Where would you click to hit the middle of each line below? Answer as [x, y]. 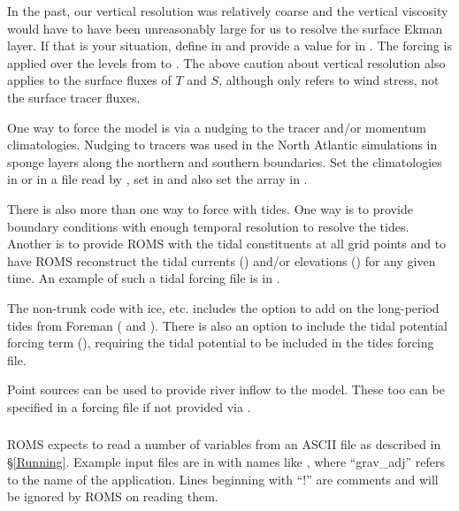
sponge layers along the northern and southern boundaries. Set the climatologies [225, 161]
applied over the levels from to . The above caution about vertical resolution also [226, 62]
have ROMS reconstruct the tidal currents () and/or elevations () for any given [222, 260]
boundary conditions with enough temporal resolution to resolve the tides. [208, 226]
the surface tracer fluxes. [74, 97]
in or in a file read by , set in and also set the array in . [157, 179]
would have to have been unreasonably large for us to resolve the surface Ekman [225, 28]
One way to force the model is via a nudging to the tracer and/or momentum [217, 127]
